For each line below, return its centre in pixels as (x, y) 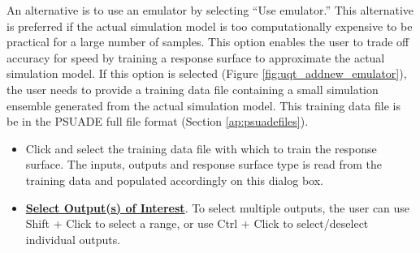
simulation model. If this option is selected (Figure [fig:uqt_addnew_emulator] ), (207, 73)
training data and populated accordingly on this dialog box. (174, 180)
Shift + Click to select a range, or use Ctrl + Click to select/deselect (197, 223)
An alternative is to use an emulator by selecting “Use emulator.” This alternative (210, 10)
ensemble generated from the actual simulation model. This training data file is (204, 105)
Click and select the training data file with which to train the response (201, 148)
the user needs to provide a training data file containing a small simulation (193, 89)
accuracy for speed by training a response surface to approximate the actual (196, 57)
